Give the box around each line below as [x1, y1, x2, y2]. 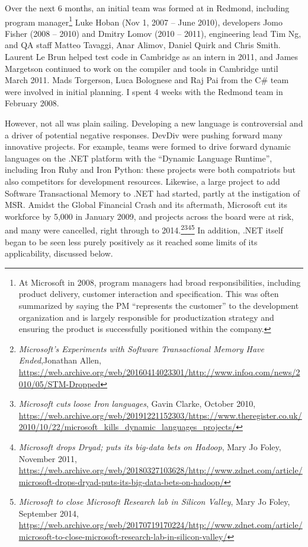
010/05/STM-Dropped [18, 377, 101, 390]
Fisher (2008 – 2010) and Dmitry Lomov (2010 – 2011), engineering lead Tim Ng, [5, 27, 301, 39]
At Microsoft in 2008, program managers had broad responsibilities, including [18, 276, 301, 288]
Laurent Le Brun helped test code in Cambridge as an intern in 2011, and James [5, 50, 299, 63]
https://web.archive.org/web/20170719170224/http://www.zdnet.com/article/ [18, 518, 303, 531]
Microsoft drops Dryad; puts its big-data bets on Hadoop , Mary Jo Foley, [18, 440, 281, 453]
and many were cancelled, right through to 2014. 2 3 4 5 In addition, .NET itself [5, 222, 283, 236]
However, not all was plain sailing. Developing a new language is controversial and [5, 117, 303, 129]
